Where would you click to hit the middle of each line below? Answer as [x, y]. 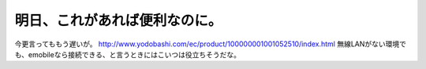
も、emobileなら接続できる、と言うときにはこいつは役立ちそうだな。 [127, 54]
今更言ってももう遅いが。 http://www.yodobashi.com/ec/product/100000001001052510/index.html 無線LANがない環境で [210, 44]
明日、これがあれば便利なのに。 [118, 20]
